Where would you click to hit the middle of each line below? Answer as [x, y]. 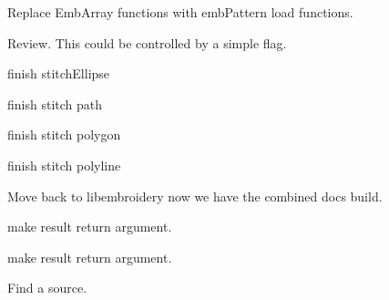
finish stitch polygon [64, 134]
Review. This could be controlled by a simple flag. [147, 42]
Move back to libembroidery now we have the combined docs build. [195, 196]
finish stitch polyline [64, 165]
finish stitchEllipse [59, 73]
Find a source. [47, 288]
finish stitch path [55, 103]
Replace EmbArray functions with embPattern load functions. [180, 12]
